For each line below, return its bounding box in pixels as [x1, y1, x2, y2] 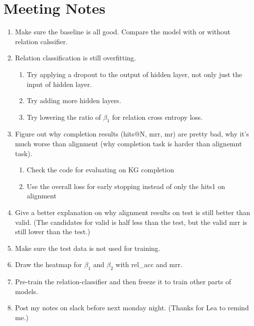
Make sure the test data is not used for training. [15, 243, 160, 253]
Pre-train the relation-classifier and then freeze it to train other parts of [15, 276, 231, 287]
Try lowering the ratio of [27, 111, 101, 122]
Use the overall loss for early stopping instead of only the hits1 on [27, 181, 226, 191]
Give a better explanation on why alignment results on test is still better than [15, 207, 250, 217]
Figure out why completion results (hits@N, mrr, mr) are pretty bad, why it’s [15, 129, 249, 139]
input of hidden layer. [27, 79, 92, 89]
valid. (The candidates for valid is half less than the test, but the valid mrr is [15, 217, 248, 227]
